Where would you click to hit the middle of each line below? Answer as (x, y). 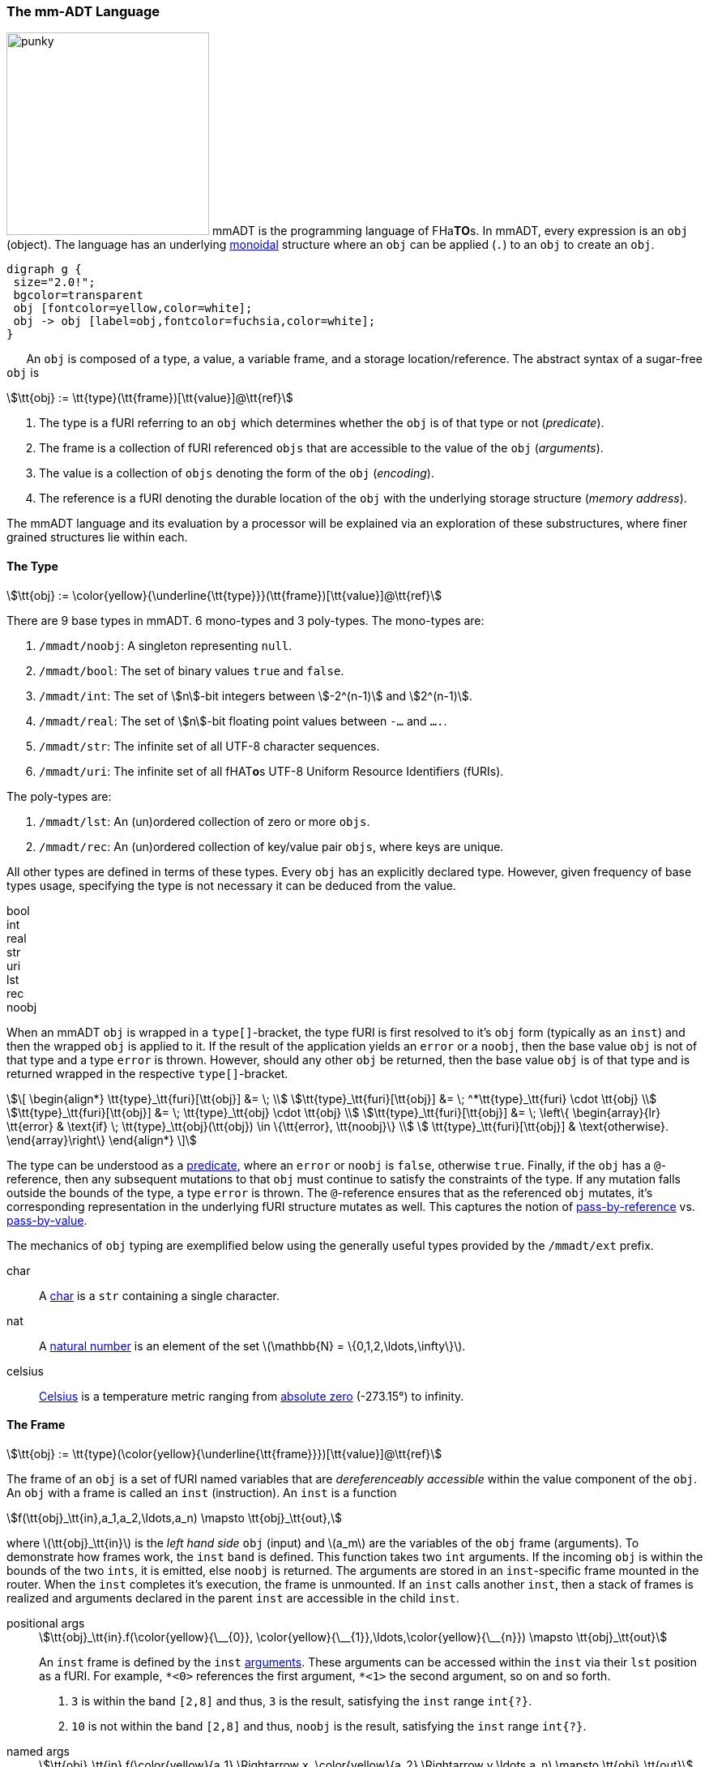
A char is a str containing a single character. (159, 1295)
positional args (46, 1623)
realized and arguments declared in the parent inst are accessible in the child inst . (233, 1598)
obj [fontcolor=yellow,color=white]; (133, 308)
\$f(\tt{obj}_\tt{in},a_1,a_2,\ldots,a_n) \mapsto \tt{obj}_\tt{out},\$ (175, 1517)
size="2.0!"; (54, 282)
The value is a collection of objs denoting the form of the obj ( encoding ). (237, 473)
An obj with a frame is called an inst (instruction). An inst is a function (202, 1492)
